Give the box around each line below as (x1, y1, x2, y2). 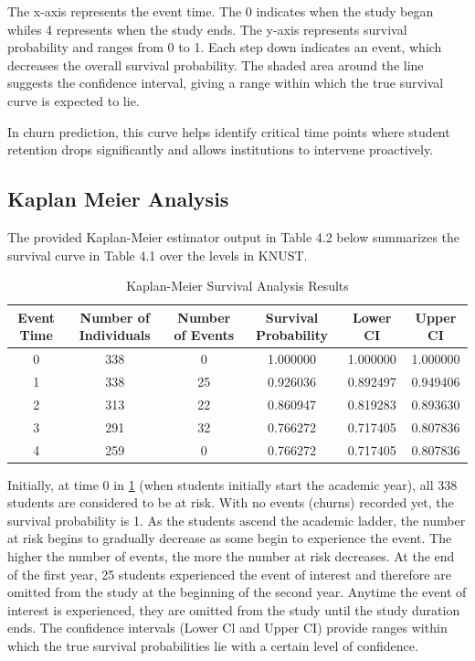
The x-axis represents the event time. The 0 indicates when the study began (7, 2, 434, 20)
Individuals (79, 325, 151, 345)
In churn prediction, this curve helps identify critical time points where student (7, 122, 450, 141)
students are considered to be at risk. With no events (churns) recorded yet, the (7, 493, 454, 512)
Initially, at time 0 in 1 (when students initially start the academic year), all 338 (7, 474, 458, 494)
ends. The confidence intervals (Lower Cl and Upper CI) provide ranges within (7, 618, 448, 637)
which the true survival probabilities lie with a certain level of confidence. (7, 635, 418, 655)
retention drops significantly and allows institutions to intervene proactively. (7, 140, 434, 159)
